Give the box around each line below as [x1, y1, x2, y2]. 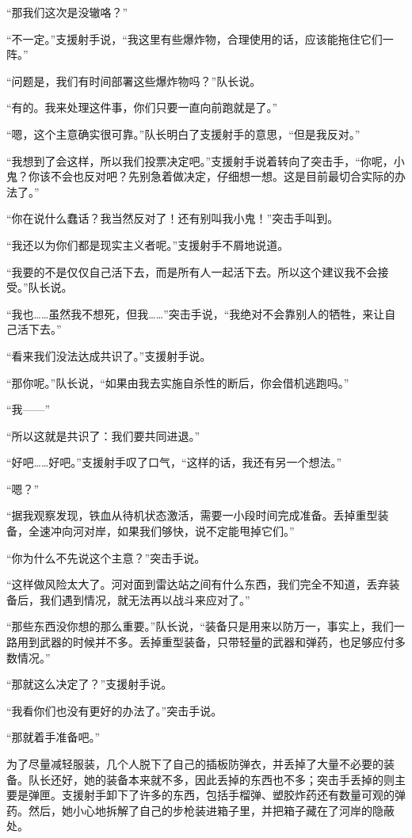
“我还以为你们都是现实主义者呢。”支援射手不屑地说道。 [6, 236, 289, 253]
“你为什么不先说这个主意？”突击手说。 [6, 549, 206, 566]
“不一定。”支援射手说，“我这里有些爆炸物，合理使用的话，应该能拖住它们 [6, 30, 383, 47]
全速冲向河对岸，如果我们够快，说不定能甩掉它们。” [28, 523, 295, 539]
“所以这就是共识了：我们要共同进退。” [6, 427, 200, 444]
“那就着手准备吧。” [6, 729, 101, 745]
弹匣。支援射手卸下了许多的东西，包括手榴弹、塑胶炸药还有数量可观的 [28, 787, 395, 803]
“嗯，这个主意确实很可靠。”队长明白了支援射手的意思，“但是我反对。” [6, 125, 360, 142]
